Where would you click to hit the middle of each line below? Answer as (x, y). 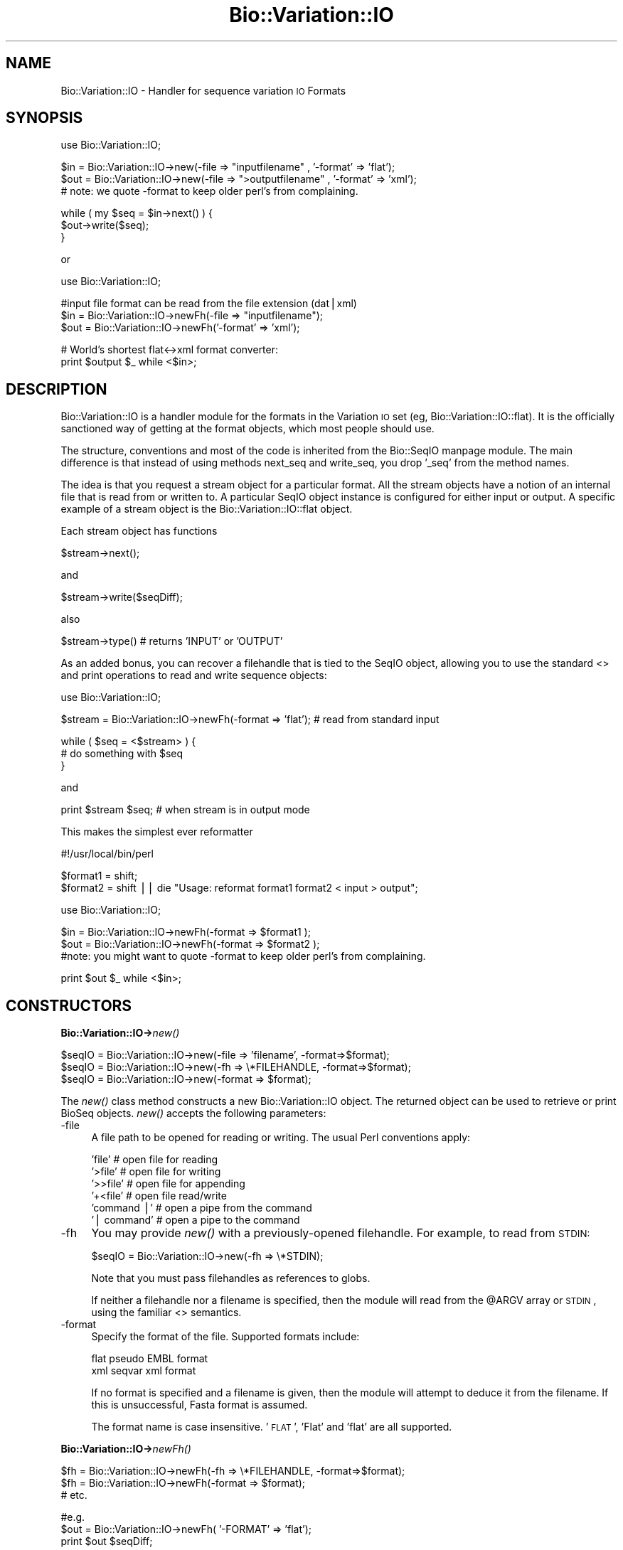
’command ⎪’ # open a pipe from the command (202, 1208)
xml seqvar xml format (144, 1371)
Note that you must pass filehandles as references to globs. (231, 1278)
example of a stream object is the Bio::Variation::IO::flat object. (207, 509)
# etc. (74, 1495)
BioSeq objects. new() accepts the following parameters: (193, 1113)
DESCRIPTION (57, 389)
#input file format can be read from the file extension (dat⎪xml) (209, 304)
